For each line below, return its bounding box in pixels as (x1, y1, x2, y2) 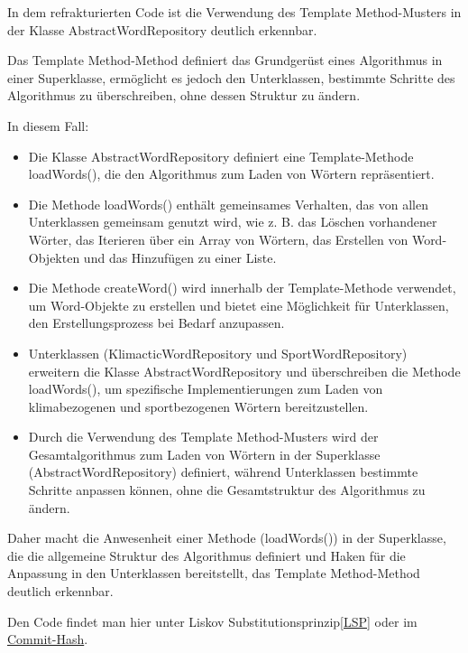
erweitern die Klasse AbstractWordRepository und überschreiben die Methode (28, 361, 461, 380)
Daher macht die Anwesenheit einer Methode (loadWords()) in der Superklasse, (7, 528, 446, 547)
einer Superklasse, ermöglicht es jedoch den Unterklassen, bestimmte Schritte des (7, 68, 455, 87)
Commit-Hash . (7, 630, 88, 648)
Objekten (28, 247, 80, 266)
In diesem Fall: (7, 116, 89, 135)
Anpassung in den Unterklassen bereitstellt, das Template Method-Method (7, 564, 420, 583)
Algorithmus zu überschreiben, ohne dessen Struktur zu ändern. (7, 86, 361, 105)
